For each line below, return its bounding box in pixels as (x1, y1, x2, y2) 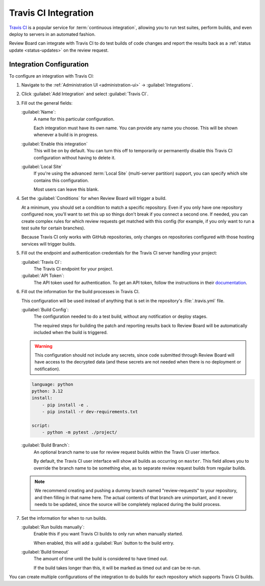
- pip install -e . (42, 402, 89, 408)
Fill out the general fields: (21, 100, 73, 106)
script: (31, 423, 50, 428)
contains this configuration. (33, 177, 89, 183)
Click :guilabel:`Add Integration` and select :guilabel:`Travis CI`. (21, 91, 149, 97)
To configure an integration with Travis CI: (9, 73, 94, 79)
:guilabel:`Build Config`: (21, 307, 69, 312)
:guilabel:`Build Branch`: (21, 442, 70, 448)
